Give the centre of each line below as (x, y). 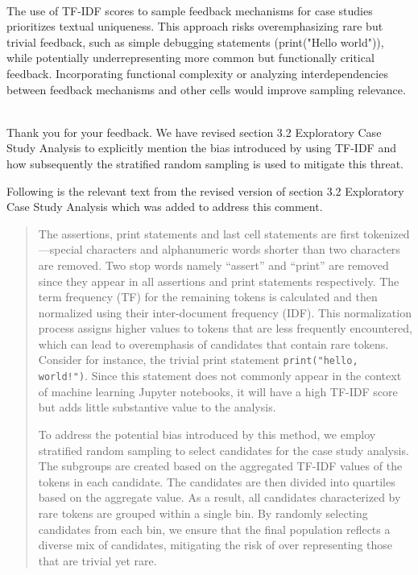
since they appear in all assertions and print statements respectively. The (219, 281)
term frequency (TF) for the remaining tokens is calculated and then (208, 297)
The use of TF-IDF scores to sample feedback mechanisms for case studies (190, 10)
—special (60, 249)
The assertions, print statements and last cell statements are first (199, 233)
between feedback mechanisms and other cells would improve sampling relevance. (206, 89)
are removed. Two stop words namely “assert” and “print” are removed (213, 265)
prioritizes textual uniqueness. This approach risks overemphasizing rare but (195, 26)
